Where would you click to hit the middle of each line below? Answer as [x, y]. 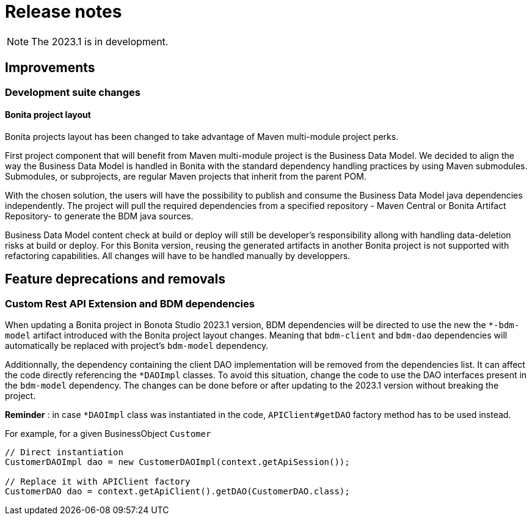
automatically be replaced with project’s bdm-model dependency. [137, 346]
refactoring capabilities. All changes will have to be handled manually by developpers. [178, 255]
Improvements [50, 68]
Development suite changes [73, 92]
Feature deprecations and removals [115, 279]
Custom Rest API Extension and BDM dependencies [130, 303]
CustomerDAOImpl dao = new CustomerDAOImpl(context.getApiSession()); [177, 462]
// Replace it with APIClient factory [98, 482]
